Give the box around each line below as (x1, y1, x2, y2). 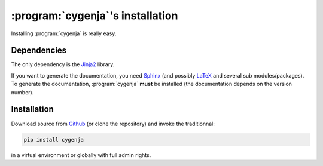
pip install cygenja (23, 136, 84, 143)
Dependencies (11, 45, 67, 56)
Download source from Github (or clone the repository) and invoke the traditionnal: (11, 120, 215, 127)
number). (11, 88, 34, 96)
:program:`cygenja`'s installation (11, 9, 178, 22)
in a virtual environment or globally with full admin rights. (11, 151, 151, 158)
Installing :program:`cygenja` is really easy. (11, 30, 117, 37)
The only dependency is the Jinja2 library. (11, 61, 115, 68)
